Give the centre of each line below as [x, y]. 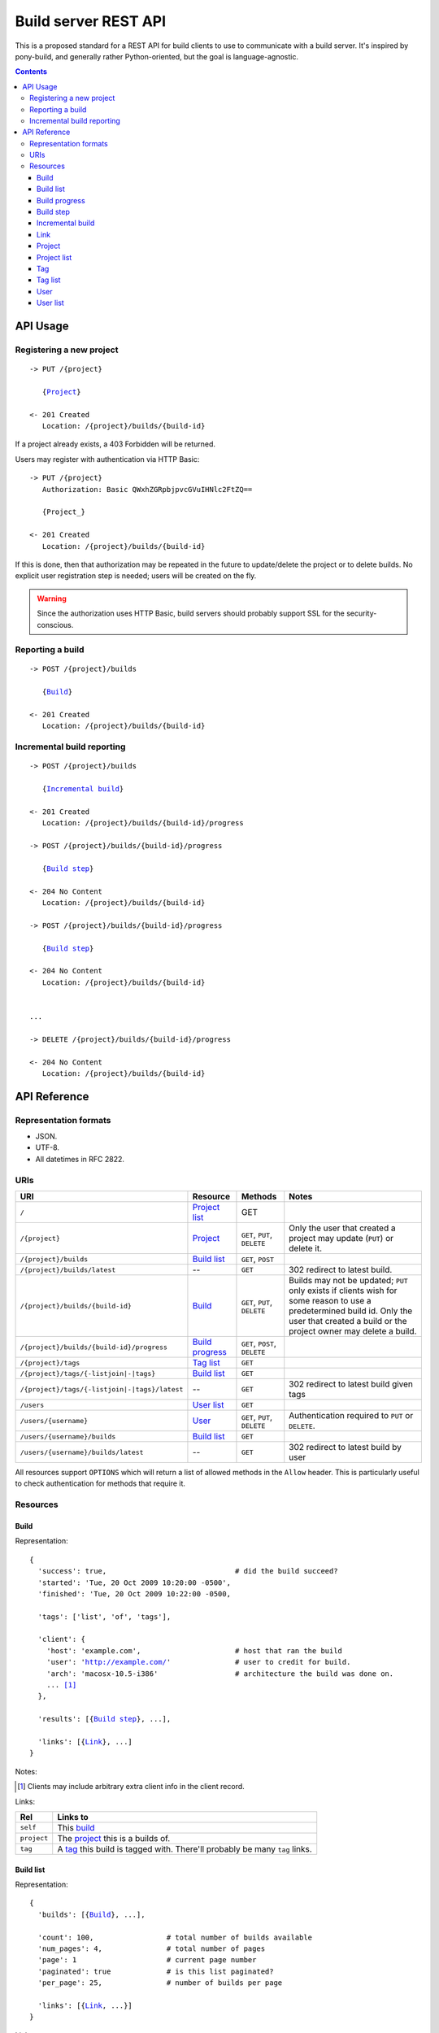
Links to [73, 1817]
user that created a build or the [348, 1321]
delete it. [306, 1248]
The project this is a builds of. [114, 1838]
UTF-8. [48, 1147]
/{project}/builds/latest [68, 1270]
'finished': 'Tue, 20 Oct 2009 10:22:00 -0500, [135, 1593]
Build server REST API [91, 21]
